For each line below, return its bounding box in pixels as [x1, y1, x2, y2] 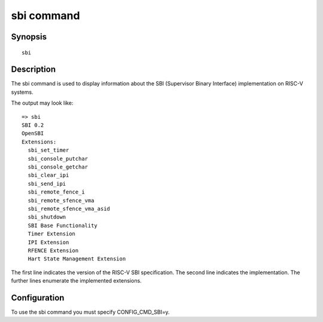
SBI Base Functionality [28, 222, 98, 229]
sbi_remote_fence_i [28, 189, 85, 195]
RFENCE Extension [28, 247, 79, 254]
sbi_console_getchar [28, 163, 89, 170]
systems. [11, 88, 33, 96]
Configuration [11, 293, 65, 303]
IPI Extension [28, 239, 69, 246]
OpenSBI [22, 130, 44, 137]
